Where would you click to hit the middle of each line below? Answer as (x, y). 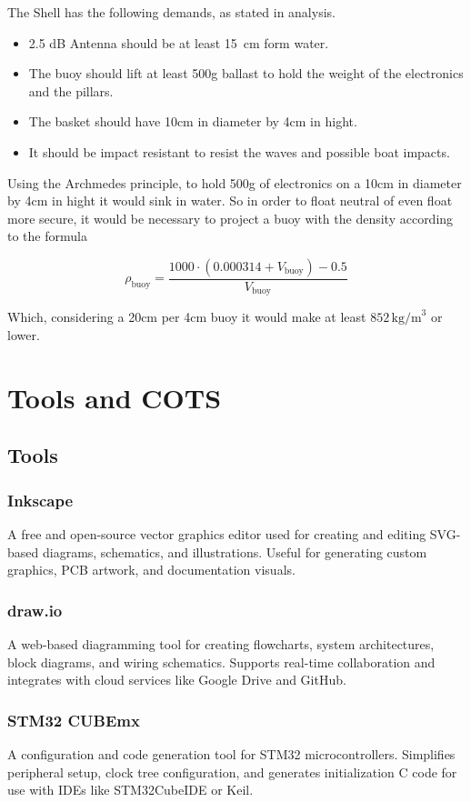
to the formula (47, 236)
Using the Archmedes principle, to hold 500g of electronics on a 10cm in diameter (235, 182)
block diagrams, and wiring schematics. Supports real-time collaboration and (221, 662)
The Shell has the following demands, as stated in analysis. (171, 12)
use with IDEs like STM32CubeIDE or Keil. (130, 790)
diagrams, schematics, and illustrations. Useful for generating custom (235, 551)
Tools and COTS (115, 397)
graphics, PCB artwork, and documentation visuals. (151, 570)
